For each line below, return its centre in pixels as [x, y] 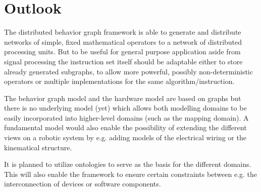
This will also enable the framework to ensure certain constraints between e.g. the [131, 174]
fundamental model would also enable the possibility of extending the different [125, 127]
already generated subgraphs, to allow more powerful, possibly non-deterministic [128, 71]
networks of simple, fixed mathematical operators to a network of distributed [123, 41]
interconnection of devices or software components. [83, 184]
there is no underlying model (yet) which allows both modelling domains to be [125, 108]
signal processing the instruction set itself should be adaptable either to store [123, 61]
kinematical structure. [38, 147]
